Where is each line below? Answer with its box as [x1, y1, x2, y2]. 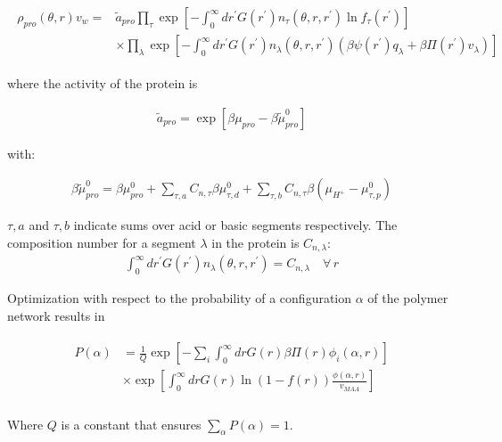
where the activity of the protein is [7, 74, 198, 93]
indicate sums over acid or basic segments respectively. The [73, 216, 398, 234]
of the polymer [367, 289, 449, 307]
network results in [7, 306, 105, 324]
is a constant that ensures [61, 414, 202, 433]
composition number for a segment [7, 233, 196, 251]
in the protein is [211, 233, 300, 251]
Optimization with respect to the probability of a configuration [7, 289, 352, 307]
